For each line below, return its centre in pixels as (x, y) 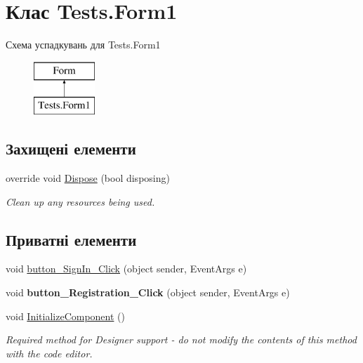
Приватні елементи (71, 239)
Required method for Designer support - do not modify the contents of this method (181, 339)
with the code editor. (49, 353)
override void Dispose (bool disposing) (88, 178)
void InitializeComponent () (65, 316)
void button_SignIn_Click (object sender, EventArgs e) (126, 269)
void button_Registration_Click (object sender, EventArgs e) (148, 292)
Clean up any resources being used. (80, 201)
